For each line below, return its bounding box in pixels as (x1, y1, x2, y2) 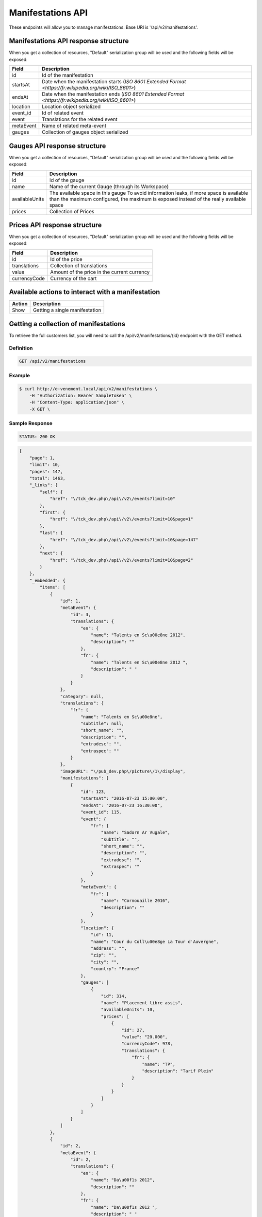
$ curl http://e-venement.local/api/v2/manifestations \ (19, 386, 158, 391)
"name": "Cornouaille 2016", (101, 898, 170, 904)
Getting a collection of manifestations (9, 319, 126, 328)
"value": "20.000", (121, 1034, 168, 1040)
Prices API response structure (9, 221, 102, 229)
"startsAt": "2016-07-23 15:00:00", (80, 796, 168, 801)
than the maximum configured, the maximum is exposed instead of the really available (49, 195, 246, 202)
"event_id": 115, (80, 810, 122, 815)
